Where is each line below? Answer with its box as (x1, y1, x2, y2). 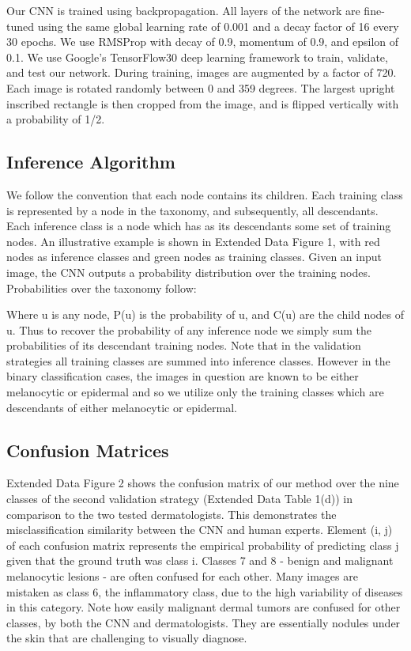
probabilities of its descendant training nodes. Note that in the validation (6, 337, 361, 354)
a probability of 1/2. (6, 111, 105, 127)
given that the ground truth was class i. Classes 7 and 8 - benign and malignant (6, 552, 394, 569)
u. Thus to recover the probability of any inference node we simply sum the (6, 321, 371, 338)
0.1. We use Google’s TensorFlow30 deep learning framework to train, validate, (6, 48, 388, 65)
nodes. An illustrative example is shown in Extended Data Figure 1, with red (6, 233, 380, 249)
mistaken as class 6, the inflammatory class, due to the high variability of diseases (6, 583, 403, 600)
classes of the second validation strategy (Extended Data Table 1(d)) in (6, 490, 353, 507)
